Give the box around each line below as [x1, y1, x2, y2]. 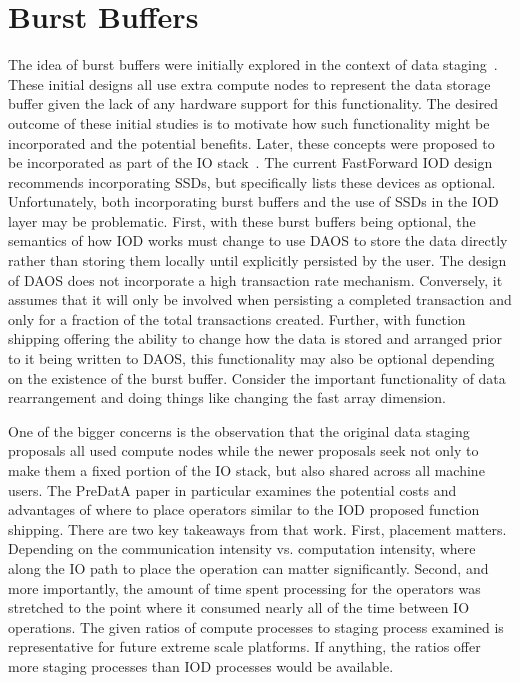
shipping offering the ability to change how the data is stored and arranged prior [8, 328, 503, 349]
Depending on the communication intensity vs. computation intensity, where [8, 538, 476, 559]
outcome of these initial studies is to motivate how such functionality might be [8, 112, 490, 133]
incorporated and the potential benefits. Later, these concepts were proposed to [8, 132, 495, 153]
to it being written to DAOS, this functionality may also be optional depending [8, 348, 495, 369]
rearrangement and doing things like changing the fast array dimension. [8, 387, 446, 408]
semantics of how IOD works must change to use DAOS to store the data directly [8, 230, 508, 251]
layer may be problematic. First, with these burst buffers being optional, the [8, 210, 476, 231]
